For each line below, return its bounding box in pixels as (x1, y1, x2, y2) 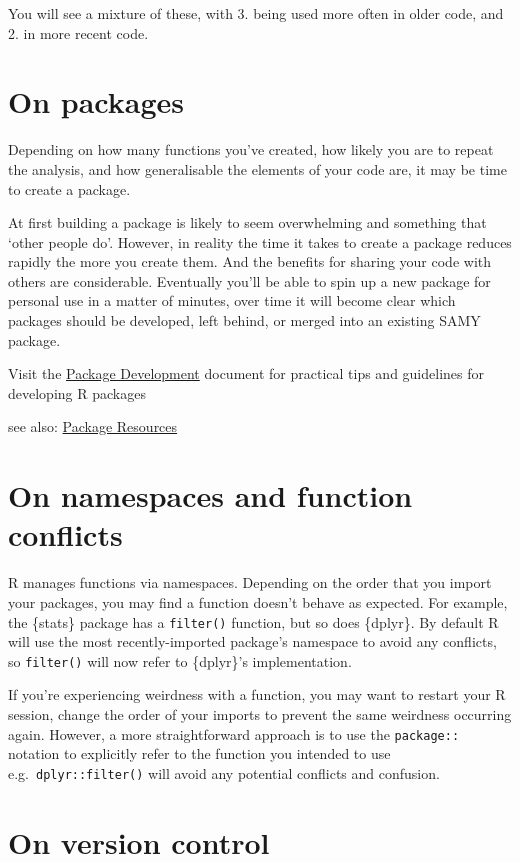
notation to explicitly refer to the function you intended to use (8, 743, 391, 764)
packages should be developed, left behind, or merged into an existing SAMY (8, 310, 481, 331)
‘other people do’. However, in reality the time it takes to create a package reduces (8, 231, 512, 252)
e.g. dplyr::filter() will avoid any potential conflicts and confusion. (8, 762, 440, 783)
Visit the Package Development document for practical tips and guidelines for (8, 363, 484, 384)
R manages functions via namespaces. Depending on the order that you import (8, 572, 492, 593)
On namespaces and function (8, 475, 413, 516)
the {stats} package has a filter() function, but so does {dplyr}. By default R (8, 611, 499, 632)
